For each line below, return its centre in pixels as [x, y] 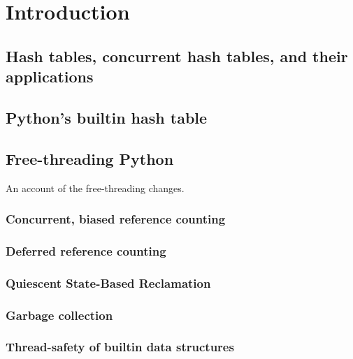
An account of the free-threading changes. [95, 188]
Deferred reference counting [86, 250]
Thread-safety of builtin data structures [120, 347]
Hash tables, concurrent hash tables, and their [177, 56]
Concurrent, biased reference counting [116, 219]
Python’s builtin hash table [107, 117]
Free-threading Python [90, 158]
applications [50, 76]
